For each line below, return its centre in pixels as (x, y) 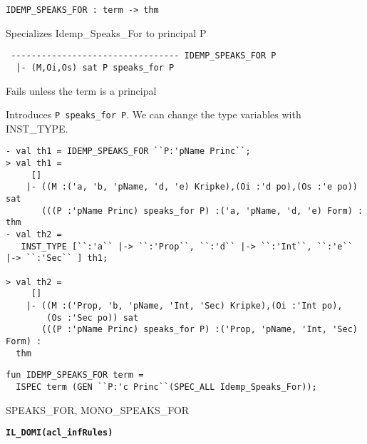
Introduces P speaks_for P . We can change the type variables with (154, 114)
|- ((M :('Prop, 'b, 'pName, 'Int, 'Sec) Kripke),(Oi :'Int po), (184, 305)
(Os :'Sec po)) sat (93, 317)
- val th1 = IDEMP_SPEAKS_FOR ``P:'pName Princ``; (128, 151)
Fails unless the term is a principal (81, 90)
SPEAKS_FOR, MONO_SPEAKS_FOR (98, 409)
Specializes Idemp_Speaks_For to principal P (106, 32)
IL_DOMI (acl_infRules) (60, 433)
